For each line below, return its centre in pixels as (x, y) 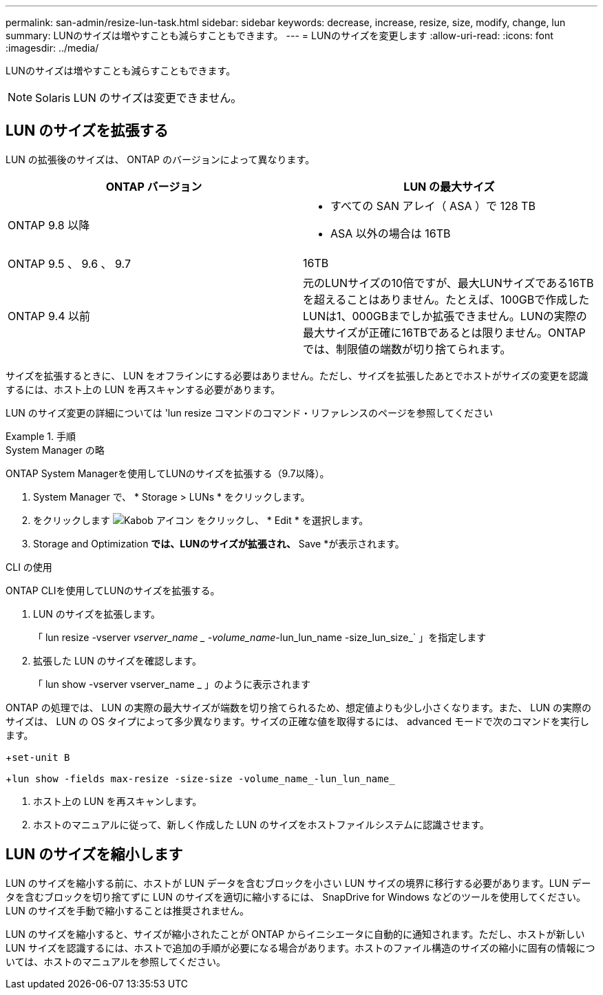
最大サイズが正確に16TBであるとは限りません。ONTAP (444, 332)
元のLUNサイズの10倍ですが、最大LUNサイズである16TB (448, 283)
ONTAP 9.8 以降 (49, 225)
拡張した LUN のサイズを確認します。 (117, 660)
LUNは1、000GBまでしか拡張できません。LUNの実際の (445, 316)
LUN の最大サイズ (449, 186)
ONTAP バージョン (154, 186)
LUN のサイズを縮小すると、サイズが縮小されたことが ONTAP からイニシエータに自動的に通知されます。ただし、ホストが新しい (295, 934)
